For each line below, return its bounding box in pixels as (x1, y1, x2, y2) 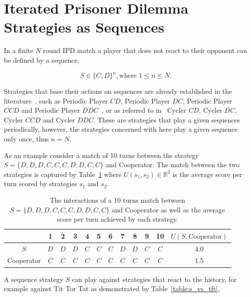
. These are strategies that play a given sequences (93, 114, 240, 124)
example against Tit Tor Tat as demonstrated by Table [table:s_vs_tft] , (4, 283, 220, 294)
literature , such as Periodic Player (4, 95, 108, 105)
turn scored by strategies (4, 178, 78, 189)
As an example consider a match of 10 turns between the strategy (4, 150, 199, 160)
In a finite (4, 45, 33, 55)
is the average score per (173, 169, 242, 179)
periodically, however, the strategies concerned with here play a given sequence (4, 124, 238, 134)
